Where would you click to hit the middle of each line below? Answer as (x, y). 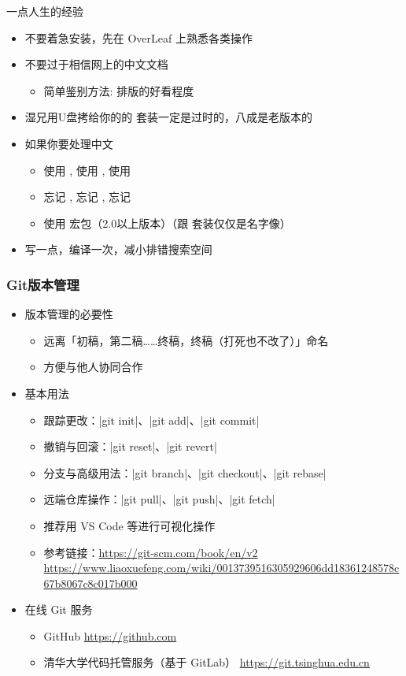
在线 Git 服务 (59, 609)
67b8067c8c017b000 (90, 583)
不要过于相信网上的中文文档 (96, 64)
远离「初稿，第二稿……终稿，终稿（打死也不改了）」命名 (186, 340)
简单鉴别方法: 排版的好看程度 (119, 90)
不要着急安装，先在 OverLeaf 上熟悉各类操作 (138, 37)
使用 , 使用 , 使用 (87, 170)
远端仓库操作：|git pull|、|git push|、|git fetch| (159, 499)
